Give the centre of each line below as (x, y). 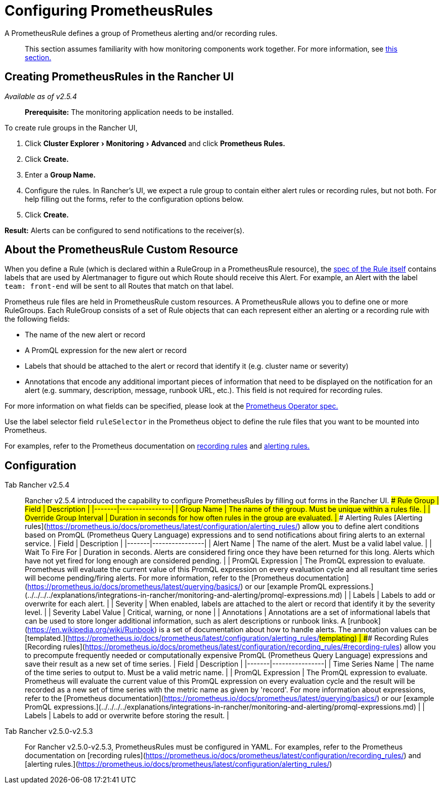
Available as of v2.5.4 (41, 96)
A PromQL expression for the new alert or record (106, 351)
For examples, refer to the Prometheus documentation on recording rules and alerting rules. (157, 446)
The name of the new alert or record (85, 335)
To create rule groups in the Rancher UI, (71, 127)
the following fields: (37, 319)
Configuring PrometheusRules (109, 11)
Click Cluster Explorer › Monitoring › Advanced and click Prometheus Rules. (155, 143)
